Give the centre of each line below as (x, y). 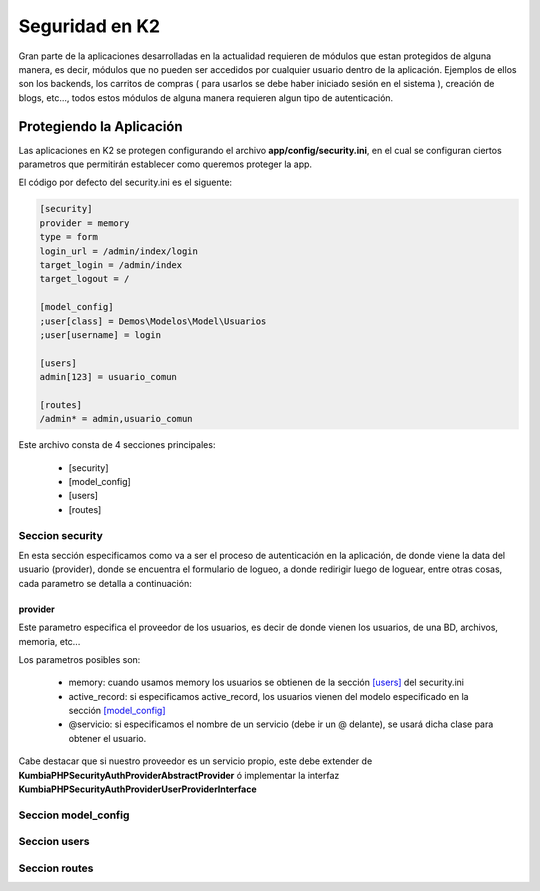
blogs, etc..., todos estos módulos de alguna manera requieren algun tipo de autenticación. (206, 97)
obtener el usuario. (107, 738)
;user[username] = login (100, 334)
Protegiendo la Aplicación (101, 126)
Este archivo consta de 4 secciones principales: (117, 445)
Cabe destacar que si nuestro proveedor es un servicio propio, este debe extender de (195, 761)
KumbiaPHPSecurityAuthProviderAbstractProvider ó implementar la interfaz (179, 775)
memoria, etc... (49, 641)
